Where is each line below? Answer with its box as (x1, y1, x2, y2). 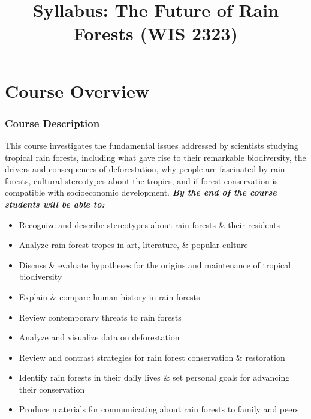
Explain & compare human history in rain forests (19, 290, 200, 303)
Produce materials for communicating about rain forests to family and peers (19, 403, 299, 415)
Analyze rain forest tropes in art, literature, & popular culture (19, 238, 248, 251)
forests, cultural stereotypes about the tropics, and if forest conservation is (5, 174, 278, 187)
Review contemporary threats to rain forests (19, 310, 182, 323)
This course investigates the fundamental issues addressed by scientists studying (5, 139, 298, 151)
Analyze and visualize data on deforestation (19, 331, 180, 343)
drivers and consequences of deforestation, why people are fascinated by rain (5, 163, 285, 175)
